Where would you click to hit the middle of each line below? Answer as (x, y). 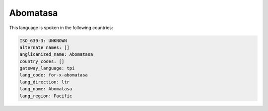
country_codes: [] (42, 61)
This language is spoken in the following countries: (61, 28)
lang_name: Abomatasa (46, 89)
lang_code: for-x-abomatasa (54, 75)
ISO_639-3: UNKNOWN (43, 40)
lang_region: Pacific (46, 96)
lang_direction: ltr (44, 82)
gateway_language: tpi (47, 68)
